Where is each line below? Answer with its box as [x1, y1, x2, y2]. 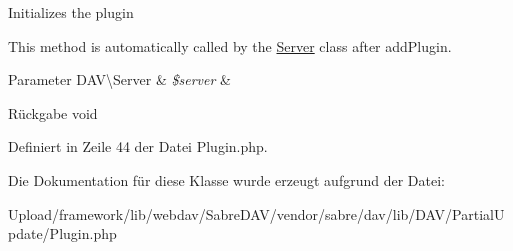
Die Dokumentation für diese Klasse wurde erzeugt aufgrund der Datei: [8, 169, 445, 190]
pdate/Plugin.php [8, 223, 117, 244]
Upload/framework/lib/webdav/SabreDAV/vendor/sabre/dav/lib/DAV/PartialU [8, 203, 505, 224]
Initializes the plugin [8, 2, 134, 22]
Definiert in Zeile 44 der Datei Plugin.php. [8, 136, 268, 157]
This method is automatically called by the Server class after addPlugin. [8, 35, 452, 56]
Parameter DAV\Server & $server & [8, 69, 231, 90]
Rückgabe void [8, 102, 98, 123]
